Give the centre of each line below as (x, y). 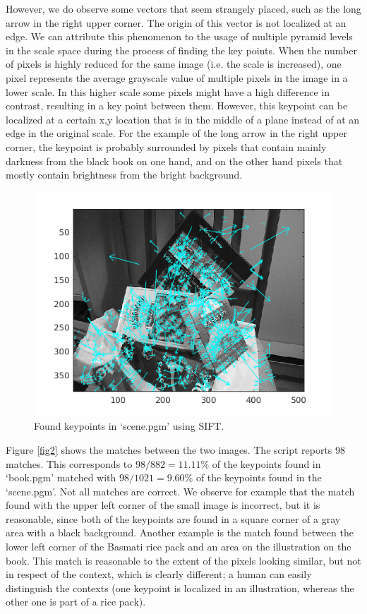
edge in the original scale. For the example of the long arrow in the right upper (176, 133)
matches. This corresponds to (69, 463)
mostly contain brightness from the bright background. (124, 175)
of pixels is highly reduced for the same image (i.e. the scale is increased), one (174, 64)
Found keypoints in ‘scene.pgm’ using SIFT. (129, 426)
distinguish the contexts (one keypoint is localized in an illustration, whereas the (180, 588)
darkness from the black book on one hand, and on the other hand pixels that (174, 161)
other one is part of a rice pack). (76, 602)
